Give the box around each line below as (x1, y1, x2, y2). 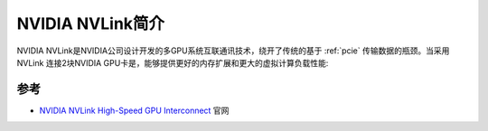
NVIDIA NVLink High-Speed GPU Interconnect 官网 (39, 105, 230, 116)
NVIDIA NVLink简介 (16, 14, 165, 33)
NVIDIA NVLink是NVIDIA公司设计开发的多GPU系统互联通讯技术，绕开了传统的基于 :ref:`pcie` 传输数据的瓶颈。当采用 (16, 45, 450, 56)
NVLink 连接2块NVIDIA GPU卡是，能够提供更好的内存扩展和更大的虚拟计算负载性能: (16, 57, 329, 68)
